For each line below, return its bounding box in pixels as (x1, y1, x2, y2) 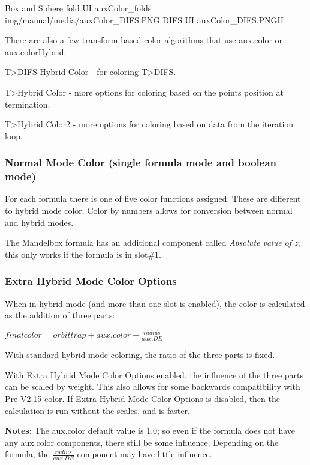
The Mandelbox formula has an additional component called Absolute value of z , (5, 236, 300, 249)
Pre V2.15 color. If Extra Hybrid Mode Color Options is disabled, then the (5, 392, 280, 404)
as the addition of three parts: (5, 309, 115, 321)
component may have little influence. (77, 448, 212, 460)
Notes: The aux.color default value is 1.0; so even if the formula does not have (5, 424, 296, 437)
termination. (5, 97, 50, 110)
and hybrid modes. (5, 216, 74, 228)
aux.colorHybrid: (5, 45, 67, 58)
